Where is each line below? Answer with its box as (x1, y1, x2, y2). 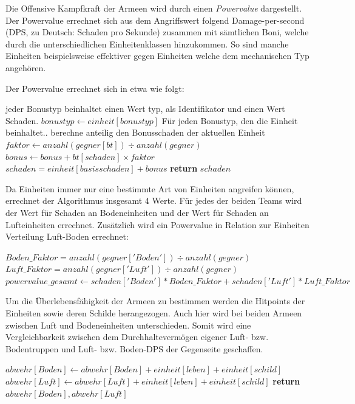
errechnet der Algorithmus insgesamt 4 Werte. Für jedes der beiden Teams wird (5, 194, 302, 207)
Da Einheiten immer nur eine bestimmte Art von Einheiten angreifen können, (5, 182, 294, 195)
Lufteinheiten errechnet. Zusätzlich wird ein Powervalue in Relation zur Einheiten (5, 218, 309, 231)
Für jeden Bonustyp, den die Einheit (161, 114, 298, 127)
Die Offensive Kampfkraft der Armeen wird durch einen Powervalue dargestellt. (5, 2, 302, 14)
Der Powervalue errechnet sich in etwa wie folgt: (5, 82, 184, 94)
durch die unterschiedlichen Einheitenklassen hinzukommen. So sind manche (5, 37, 289, 50)
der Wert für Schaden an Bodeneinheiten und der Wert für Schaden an (5, 206, 269, 218)
